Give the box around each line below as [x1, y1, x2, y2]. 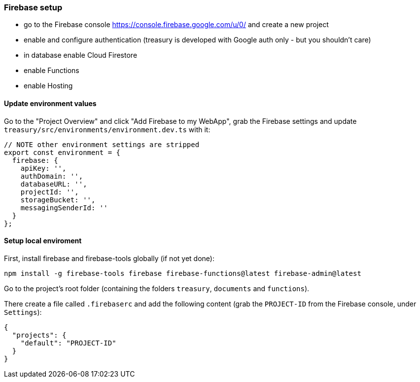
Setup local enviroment [4, 236, 82, 245]
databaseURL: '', [20, 180, 87, 188]
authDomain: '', [20, 172, 83, 180]
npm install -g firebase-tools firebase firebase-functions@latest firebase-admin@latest [4, 269, 361, 277]
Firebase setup [4, 2, 63, 12]
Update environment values [4, 99, 97, 108]
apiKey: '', [20, 164, 67, 172]
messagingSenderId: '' [20, 203, 108, 212]
